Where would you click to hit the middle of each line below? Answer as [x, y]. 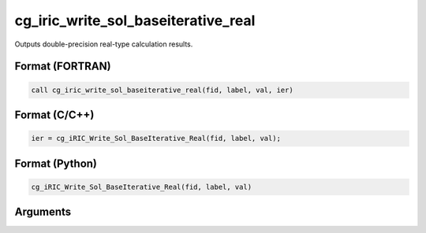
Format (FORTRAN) [63, 67]
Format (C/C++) [54, 115]
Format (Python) [56, 163]
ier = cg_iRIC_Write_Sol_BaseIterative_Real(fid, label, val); [156, 139]
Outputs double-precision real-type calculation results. [104, 44]
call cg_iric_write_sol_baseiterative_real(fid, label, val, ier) [162, 90]
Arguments [43, 212]
